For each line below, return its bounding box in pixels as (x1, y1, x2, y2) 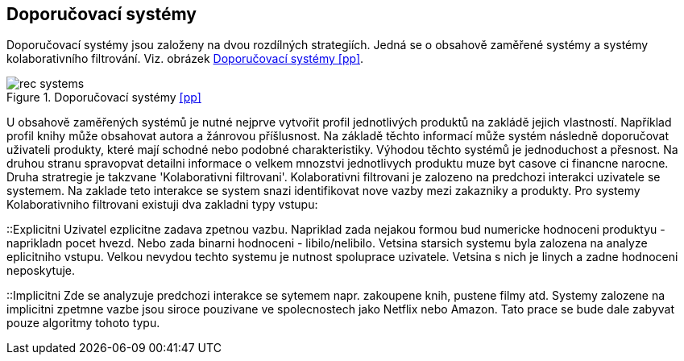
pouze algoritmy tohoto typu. (6, 316, 160, 330)
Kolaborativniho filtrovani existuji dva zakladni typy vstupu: (6, 197, 318, 212)
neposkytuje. (6, 263, 75, 278)
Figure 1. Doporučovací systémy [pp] (6, 90, 201, 105)
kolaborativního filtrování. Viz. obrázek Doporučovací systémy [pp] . (6, 52, 364, 66)
